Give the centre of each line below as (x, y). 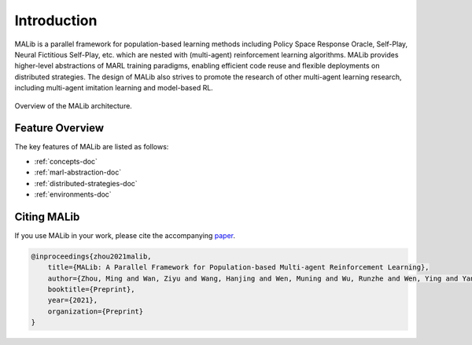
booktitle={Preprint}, (91, 290)
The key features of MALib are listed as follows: (92, 147)
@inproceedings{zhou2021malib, (92, 256)
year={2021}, (73, 300)
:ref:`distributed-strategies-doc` (86, 183)
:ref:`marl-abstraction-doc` (78, 172)
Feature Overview (59, 128)
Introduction (56, 20)
